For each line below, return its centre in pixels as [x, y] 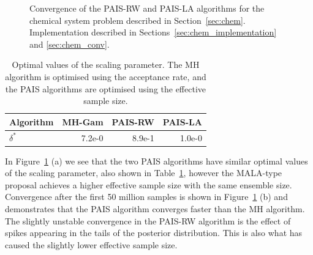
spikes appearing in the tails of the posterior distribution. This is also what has [154, 233]
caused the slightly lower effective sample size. [91, 244]
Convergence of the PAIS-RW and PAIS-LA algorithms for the [147, 8]
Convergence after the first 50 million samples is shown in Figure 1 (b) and [146, 197]
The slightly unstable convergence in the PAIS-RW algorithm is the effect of [148, 220]
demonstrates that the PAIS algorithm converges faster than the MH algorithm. [155, 209]
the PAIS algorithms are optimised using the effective [106, 88]
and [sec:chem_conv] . [70, 44]
